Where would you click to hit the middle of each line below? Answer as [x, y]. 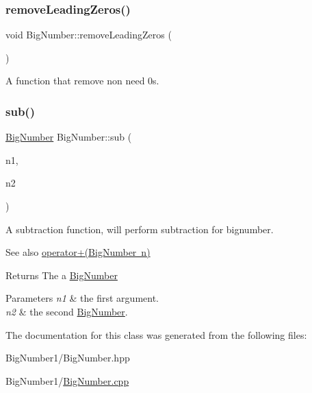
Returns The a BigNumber [62, 275]
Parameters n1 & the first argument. [82, 298]
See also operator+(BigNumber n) [78, 252]
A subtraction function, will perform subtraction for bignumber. [140, 229]
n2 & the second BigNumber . [67, 311]
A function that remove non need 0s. [82, 81]
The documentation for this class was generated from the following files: [156, 334]
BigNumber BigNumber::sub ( [69, 137]
